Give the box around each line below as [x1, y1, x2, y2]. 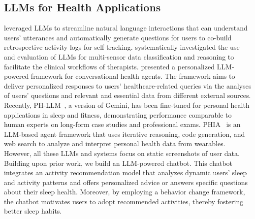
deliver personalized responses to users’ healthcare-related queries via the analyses [4, 80, 252, 91]
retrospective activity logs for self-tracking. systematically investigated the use [4, 42, 240, 52]
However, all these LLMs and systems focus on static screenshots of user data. [4, 148, 240, 158]
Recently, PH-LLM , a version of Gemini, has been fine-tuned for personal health [4, 99, 250, 110]
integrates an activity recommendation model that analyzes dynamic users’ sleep [4, 167, 247, 178]
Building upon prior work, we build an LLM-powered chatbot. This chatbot [4, 157, 233, 168]
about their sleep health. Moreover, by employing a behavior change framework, [4, 187, 245, 197]
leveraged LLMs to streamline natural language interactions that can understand [4, 23, 248, 33]
